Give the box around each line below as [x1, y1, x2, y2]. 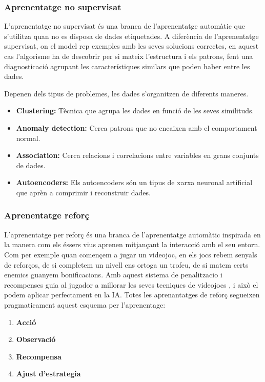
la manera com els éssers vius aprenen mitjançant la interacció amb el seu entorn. [4, 239, 260, 250]
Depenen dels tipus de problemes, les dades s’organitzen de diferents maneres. [4, 88, 249, 98]
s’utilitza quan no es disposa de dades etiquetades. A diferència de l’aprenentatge [4, 30, 259, 41]
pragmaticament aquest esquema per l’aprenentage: [4, 299, 166, 310]
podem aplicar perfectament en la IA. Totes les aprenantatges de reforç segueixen [4, 289, 260, 300]
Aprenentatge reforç [4, 209, 89, 222]
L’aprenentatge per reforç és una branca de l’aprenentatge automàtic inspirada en [4, 229, 261, 239]
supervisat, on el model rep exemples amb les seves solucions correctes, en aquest [4, 41, 259, 51]
